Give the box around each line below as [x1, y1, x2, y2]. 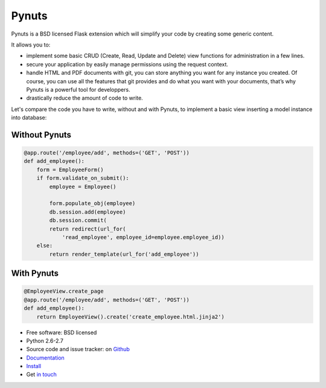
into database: [11, 114, 47, 121]
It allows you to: [11, 41, 51, 48]
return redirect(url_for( [49, 225, 126, 232]
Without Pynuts [11, 130, 72, 140]
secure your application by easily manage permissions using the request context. [26, 60, 229, 68]
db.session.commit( [49, 217, 107, 224]
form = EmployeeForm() [36, 166, 104, 173]
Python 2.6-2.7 [26, 337, 63, 344]
